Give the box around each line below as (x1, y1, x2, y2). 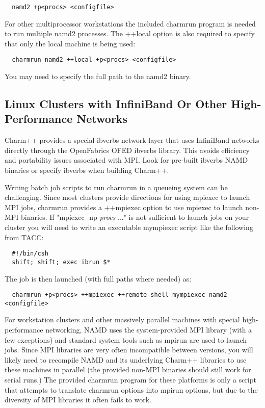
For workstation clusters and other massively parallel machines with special (5, 314, 240, 325)
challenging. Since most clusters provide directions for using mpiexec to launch (5, 192, 250, 202)
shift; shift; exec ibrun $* (12, 258, 111, 266)
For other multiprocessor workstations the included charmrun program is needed (5, 18, 256, 29)
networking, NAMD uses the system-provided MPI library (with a (45, 324, 252, 335)
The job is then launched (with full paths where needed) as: (5, 273, 192, 284)
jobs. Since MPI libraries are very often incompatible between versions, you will (5, 344, 253, 355)
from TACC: (5, 232, 44, 242)
